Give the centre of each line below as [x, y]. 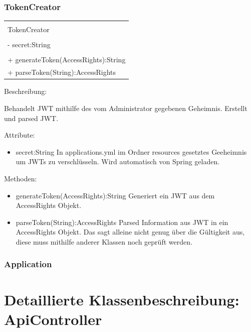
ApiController [53, 319]
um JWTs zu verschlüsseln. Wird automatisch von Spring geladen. [118, 161]
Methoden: [21, 178]
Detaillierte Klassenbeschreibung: [122, 299]
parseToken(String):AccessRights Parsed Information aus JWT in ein [122, 222]
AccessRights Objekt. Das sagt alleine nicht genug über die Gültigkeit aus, [130, 232]
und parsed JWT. [31, 118]
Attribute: [20, 135]
